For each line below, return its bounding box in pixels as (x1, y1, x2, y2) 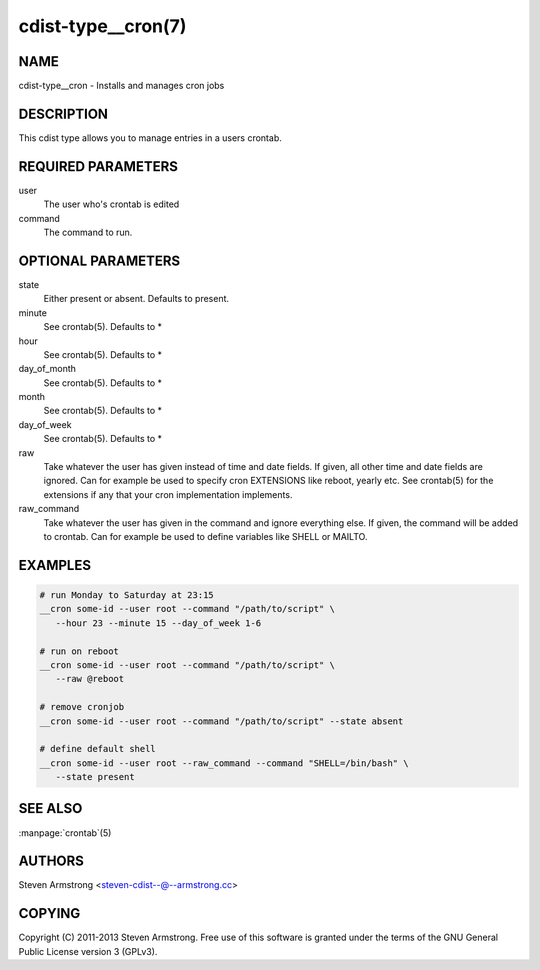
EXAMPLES (18, 556, 92, 574)
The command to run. (43, 226, 133, 239)
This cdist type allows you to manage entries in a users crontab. (18, 131, 282, 144)
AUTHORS (18, 853, 85, 870)
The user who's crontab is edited (43, 198, 180, 210)
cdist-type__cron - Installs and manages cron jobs (18, 80, 225, 92)
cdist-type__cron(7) (18, 15, 187, 37)
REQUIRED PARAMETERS (18, 158, 179, 175)
